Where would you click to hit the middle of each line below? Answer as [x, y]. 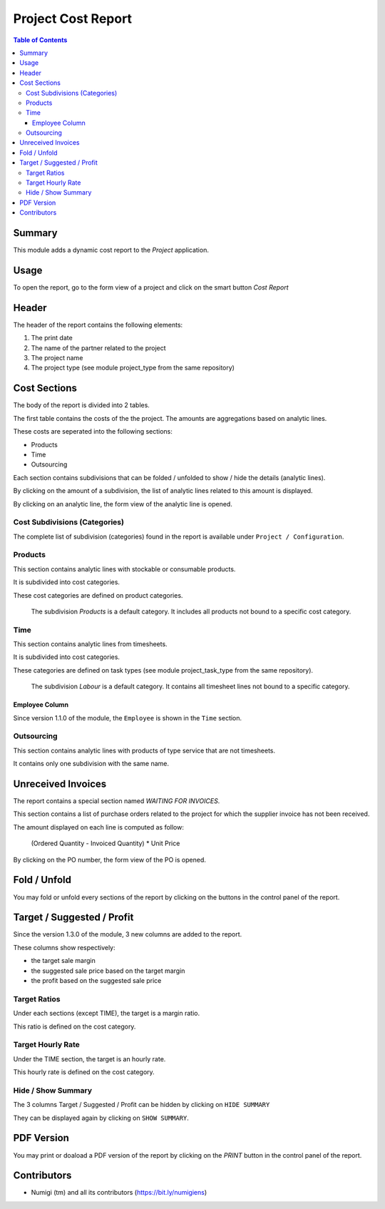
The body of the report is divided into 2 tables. [81, 405]
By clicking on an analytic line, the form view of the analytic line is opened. [123, 504]
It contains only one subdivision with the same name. [91, 764]
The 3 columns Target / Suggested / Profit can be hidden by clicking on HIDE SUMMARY [142, 1105]
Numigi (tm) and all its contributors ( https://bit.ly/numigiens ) [119, 1193]
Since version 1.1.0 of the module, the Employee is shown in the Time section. [128, 718]
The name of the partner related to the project [99, 348]
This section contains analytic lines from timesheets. [90, 644]
